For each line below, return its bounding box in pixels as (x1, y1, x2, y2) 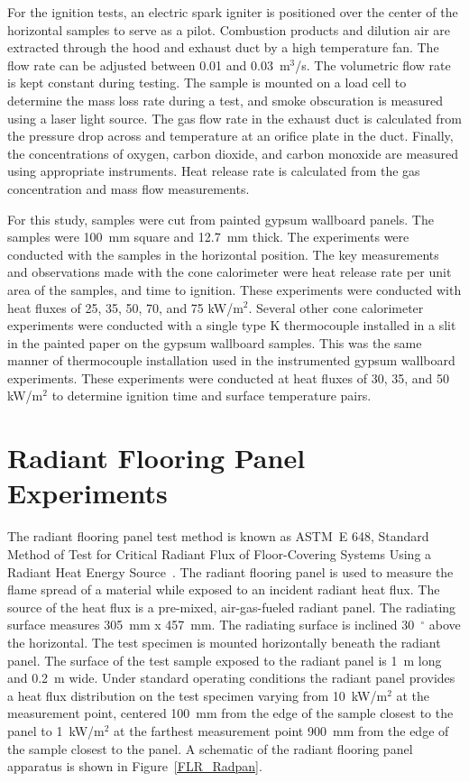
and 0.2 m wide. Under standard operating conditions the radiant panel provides (7, 668, 455, 687)
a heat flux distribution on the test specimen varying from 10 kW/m (7, 685, 388, 704)
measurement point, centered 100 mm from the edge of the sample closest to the (7, 704, 454, 722)
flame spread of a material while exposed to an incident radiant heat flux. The (7, 580, 440, 599)
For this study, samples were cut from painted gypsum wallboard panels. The (7, 209, 434, 228)
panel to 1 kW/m (7, 721, 105, 740)
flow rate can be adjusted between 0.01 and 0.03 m (7, 55, 290, 74)
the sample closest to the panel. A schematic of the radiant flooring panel (7, 739, 413, 758)
